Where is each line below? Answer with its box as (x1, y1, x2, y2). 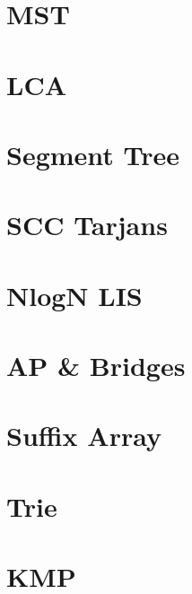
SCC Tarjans (6, 206, 168, 243)
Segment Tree (6, 135, 180, 172)
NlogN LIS (6, 276, 143, 313)
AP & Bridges (6, 347, 186, 384)
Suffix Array (6, 417, 161, 454)
